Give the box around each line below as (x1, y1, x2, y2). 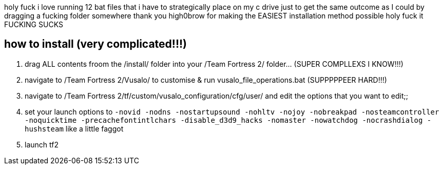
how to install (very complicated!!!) (4, 37, 187, 51)
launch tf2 (25, 140, 59, 149)
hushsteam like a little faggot (25, 124, 124, 133)
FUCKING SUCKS (4, 20, 63, 29)
